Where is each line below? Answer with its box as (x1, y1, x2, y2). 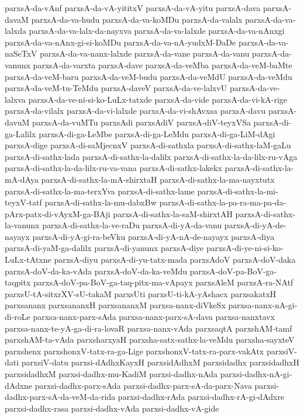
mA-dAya (5, 173, 39, 185)
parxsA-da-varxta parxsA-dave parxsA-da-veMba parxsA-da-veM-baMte (33, 58, 292, 71)
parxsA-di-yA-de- (224, 219, 286, 231)
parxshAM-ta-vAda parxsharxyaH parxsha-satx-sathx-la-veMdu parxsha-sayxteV (5, 333, 295, 346)
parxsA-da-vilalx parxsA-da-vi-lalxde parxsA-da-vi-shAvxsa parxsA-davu (5, 104, 266, 117)
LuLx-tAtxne (5, 253, 51, 266)
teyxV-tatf (5, 196, 42, 208)
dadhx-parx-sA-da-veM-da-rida (5, 391, 116, 403)
